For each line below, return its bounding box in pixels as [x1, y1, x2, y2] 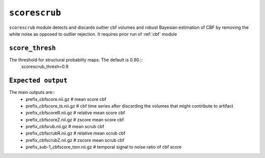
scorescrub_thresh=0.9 [21, 64, 69, 69]
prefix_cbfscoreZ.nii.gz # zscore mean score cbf [26, 116, 124, 122]
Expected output [9, 76, 68, 85]
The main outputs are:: [9, 90, 55, 95]
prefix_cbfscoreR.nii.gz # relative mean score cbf [26, 110, 125, 116]
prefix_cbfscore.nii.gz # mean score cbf [26, 96, 106, 102]
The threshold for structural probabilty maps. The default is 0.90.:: [9, 57, 143, 63]
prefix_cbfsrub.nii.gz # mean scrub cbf [26, 124, 105, 130]
